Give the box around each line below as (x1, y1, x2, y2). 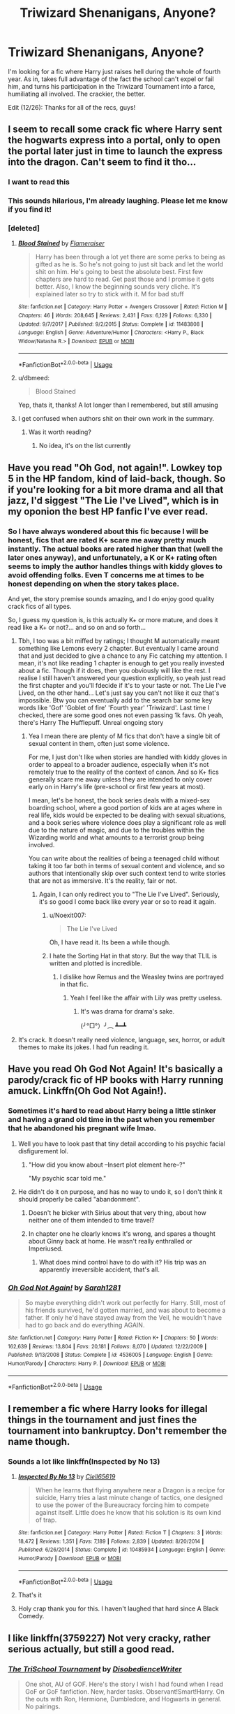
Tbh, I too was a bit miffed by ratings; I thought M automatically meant (17, 637, 220, 645)
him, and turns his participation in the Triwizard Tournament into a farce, (8, 82, 215, 90)
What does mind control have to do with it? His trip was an (38, 1258, 206, 1266)
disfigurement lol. (17, 1146, 69, 1155)
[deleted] (8, 224, 40, 233)
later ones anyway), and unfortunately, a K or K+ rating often (8, 552, 218, 562)
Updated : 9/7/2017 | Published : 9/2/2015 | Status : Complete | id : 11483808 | (17, 320, 204, 328)
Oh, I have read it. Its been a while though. (49, 938, 171, 946)
